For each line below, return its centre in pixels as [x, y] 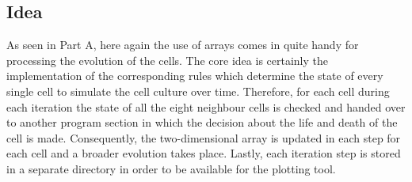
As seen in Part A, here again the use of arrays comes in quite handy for [183, 45]
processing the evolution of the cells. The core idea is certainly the [167, 60]
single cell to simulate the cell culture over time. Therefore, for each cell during [198, 91]
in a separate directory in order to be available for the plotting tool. [171, 168]
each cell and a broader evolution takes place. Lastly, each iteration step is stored [204, 153]
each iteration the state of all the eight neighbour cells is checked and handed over [206, 106]
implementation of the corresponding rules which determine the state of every [195, 76]
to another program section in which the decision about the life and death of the [202, 122]
